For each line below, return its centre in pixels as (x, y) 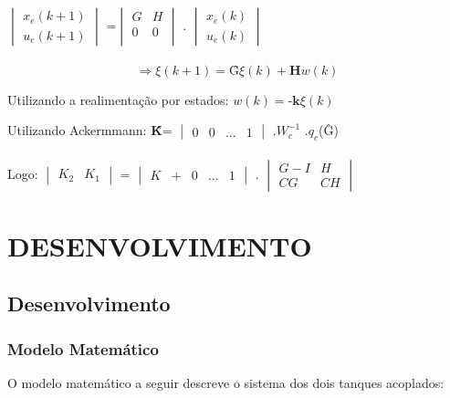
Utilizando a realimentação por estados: (118, 99)
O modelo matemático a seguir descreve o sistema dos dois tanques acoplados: (226, 382)
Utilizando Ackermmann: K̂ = (90, 130)
